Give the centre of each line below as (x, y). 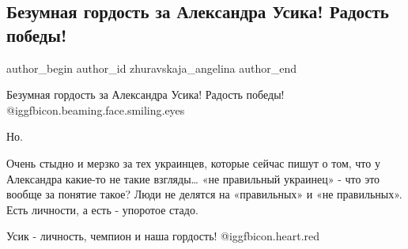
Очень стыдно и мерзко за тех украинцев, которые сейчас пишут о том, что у (193, 162)
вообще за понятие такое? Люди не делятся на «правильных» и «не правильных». (204, 194)
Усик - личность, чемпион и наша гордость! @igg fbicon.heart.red (163, 236)
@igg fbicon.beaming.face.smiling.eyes (96, 109)
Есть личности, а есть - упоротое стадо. (102, 209)
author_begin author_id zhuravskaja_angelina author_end (152, 68)
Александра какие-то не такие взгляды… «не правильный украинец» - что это (193, 178)
